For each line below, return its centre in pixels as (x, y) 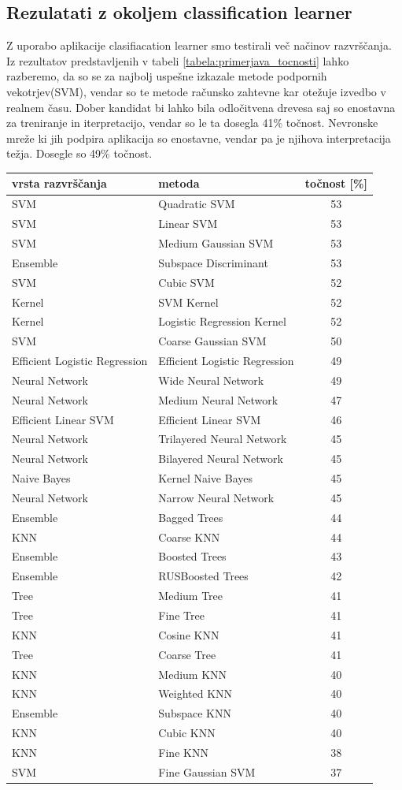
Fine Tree (181, 615)
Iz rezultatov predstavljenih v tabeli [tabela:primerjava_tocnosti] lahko (178, 60)
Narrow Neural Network (216, 497)
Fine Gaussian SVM (207, 771)
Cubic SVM (186, 282)
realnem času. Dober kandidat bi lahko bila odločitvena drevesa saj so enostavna (201, 107)
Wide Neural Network (211, 380)
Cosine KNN (189, 634)
